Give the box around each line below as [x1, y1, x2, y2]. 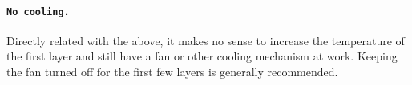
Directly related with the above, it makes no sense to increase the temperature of [6, 32, 405, 48]
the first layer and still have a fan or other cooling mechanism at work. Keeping [6, 48, 398, 64]
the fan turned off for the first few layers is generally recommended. [6, 64, 338, 80]
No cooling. [6, 6, 70, 17]
